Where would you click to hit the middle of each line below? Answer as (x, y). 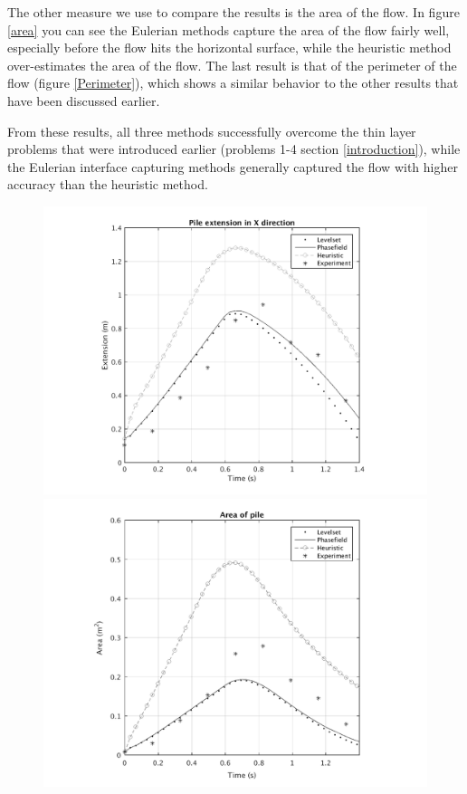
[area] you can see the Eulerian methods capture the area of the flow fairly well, (229, 29)
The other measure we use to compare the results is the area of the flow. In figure (233, 12)
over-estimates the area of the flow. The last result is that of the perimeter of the (232, 65)
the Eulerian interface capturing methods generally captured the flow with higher (233, 166)
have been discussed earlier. (84, 100)
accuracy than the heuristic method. (108, 184)
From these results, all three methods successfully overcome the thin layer (212, 131)
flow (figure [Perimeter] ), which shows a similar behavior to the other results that (233, 83)
